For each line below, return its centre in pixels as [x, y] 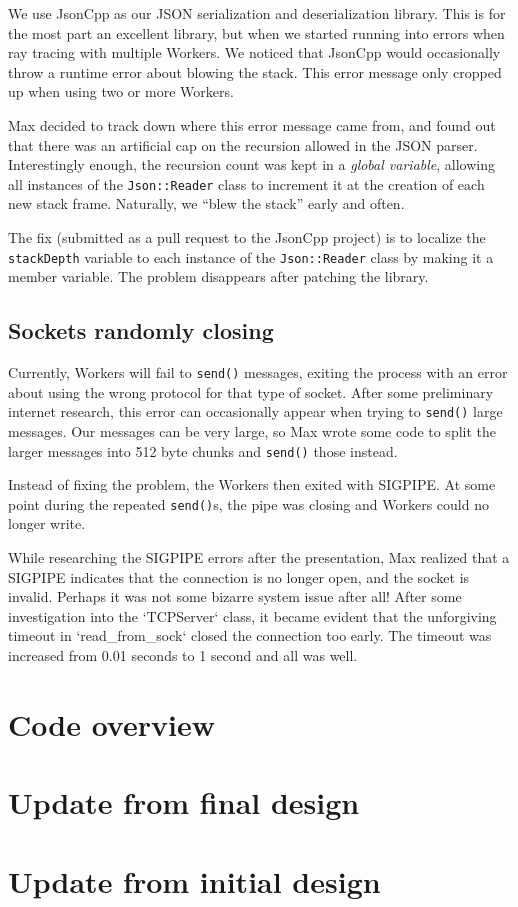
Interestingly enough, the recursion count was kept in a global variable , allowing [251, 164]
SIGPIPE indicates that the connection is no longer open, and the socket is [239, 576]
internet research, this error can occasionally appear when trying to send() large [255, 411]
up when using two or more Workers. [121, 91]
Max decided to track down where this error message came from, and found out [252, 124]
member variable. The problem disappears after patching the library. [218, 276]
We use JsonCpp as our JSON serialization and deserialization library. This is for [257, 13]
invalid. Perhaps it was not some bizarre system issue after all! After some [235, 596]
